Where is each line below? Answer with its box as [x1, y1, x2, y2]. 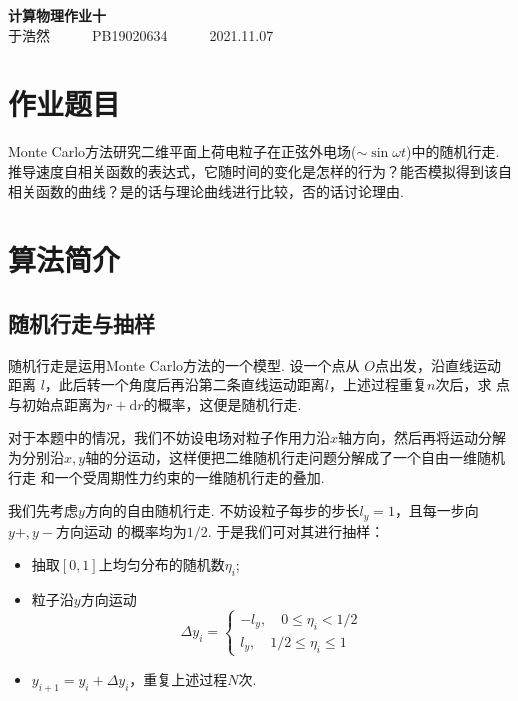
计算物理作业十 [8, 5, 106, 25]
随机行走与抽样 [8, 307, 155, 338]
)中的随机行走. [406, 141, 500, 162]
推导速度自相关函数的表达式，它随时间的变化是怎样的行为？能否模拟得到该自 [8, 160, 512, 181]
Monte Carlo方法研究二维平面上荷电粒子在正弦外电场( [8, 141, 357, 162]
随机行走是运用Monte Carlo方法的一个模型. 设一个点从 [8, 354, 360, 375]
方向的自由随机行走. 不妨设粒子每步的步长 [84, 500, 360, 521]
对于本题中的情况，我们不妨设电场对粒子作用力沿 [8, 427, 330, 448]
